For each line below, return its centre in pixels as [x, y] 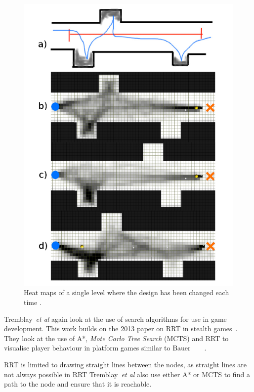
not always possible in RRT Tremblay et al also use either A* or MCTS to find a [127, 374]
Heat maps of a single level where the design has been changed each [127, 292]
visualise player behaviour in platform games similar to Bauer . [105, 348]
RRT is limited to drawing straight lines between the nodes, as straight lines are [126, 364]
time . [33, 302]
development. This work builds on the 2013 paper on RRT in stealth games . [121, 328]
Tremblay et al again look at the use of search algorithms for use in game [115, 319]
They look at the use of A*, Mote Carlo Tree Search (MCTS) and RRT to [116, 338]
